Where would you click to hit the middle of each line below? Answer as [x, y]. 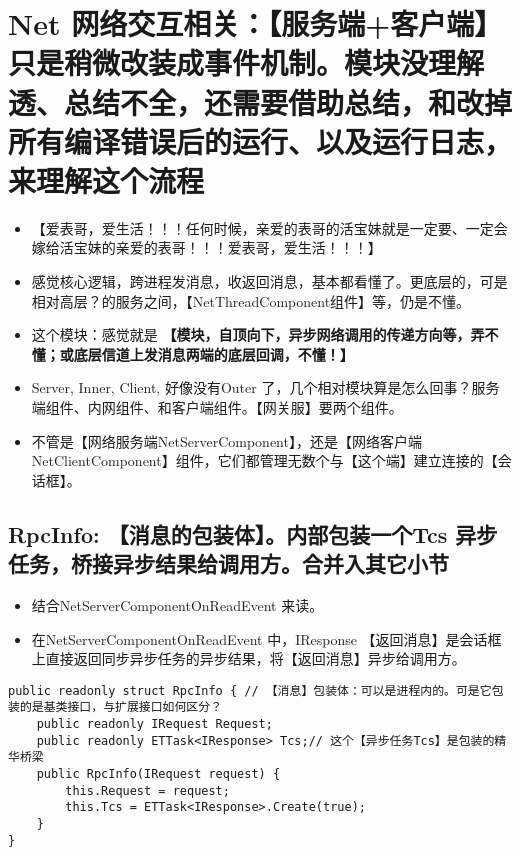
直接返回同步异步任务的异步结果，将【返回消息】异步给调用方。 [255, 658]
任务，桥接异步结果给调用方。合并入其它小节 [228, 563]
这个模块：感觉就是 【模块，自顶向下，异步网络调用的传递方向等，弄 [258, 334]
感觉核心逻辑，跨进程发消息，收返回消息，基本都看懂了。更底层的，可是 [269, 281]
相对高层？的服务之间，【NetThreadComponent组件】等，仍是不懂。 [251, 300]
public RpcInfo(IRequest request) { [158, 774]
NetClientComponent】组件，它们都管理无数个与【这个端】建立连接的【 [264, 460]
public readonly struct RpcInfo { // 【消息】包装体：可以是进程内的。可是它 [250, 690]
